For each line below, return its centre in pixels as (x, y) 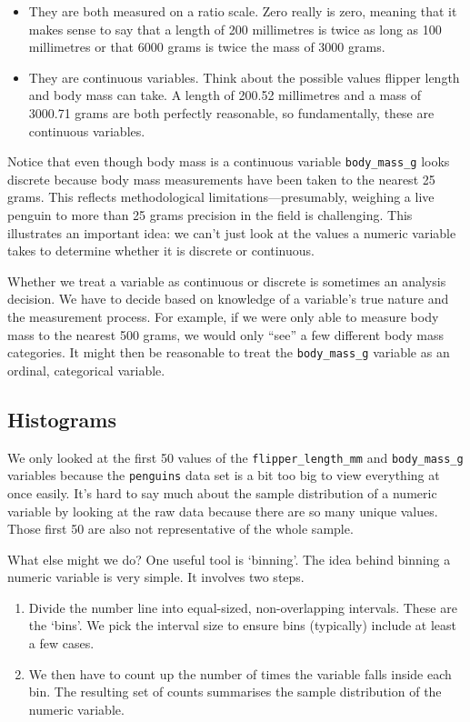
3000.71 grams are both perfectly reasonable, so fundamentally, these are (231, 112)
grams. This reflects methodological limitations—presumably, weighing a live (221, 197)
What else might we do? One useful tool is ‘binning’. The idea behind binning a (229, 559)
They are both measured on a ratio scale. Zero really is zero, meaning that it (243, 11)
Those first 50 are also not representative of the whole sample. (180, 529)
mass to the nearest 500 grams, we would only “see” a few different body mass (226, 334)
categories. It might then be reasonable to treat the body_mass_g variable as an (229, 352)
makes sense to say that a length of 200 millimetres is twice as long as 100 (235, 29)
